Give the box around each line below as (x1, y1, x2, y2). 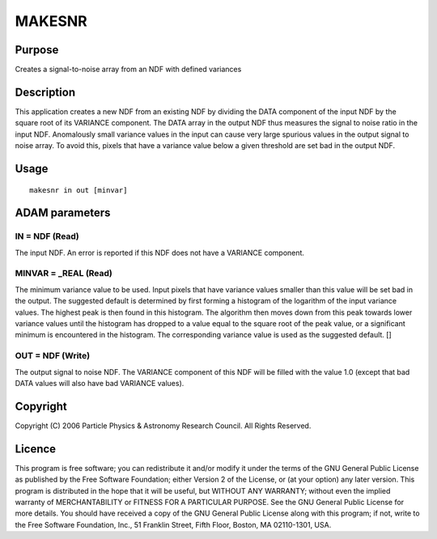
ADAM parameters (15, 206, 111, 220)
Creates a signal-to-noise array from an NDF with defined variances (15, 65, 242, 74)
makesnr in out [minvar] (29, 185, 128, 194)
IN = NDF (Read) (15, 231, 80, 242)
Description (15, 85, 76, 99)
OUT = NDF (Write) (15, 350, 91, 362)
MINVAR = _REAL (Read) (15, 268, 112, 279)
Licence (15, 442, 57, 456)
